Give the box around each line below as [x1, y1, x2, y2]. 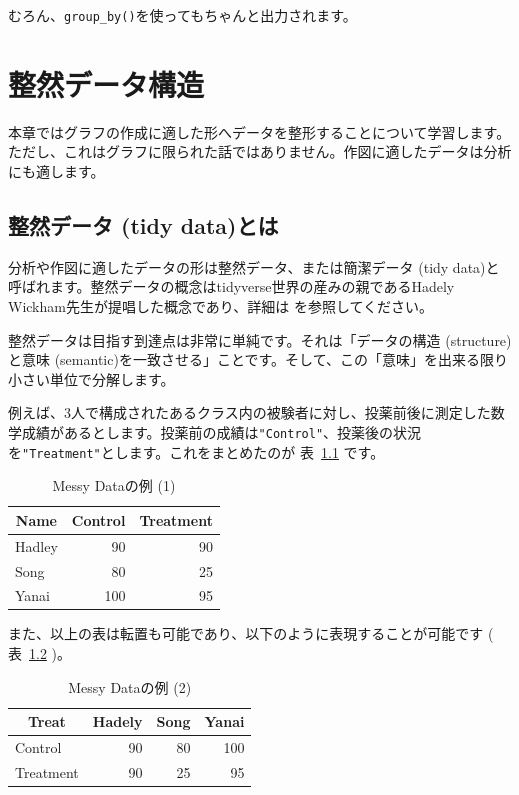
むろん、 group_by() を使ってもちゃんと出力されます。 [8, 5, 357, 25]
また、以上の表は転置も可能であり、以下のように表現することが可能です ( [8, 623, 494, 644]
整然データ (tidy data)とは [8, 209, 279, 240]
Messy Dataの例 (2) [68, 676, 192, 697]
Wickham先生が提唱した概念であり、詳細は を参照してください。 [8, 295, 434, 316]
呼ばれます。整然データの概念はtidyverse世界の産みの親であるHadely [8, 276, 455, 297]
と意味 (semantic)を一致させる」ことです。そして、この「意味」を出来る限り [8, 349, 508, 370]
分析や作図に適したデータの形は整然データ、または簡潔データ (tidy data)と [8, 256, 500, 277]
